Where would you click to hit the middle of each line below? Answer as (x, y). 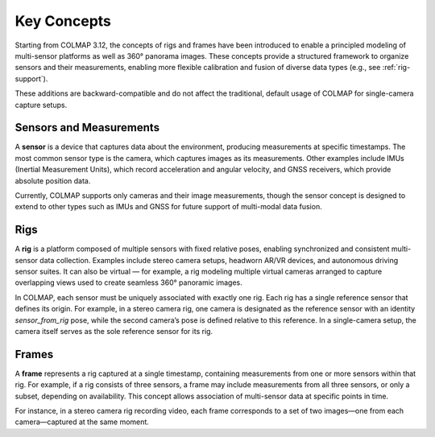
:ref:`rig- (396, 68)
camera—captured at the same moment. (82, 422)
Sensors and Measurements (87, 128)
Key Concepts (63, 21)
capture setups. (41, 105)
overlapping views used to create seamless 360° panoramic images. (128, 282)
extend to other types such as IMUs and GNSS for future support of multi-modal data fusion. (168, 207)
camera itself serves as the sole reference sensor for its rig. (114, 331)
